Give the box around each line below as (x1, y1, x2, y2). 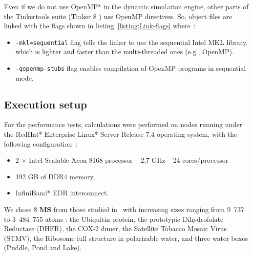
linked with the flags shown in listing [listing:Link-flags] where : (4, 21, 196, 31)
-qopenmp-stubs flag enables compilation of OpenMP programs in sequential (15, 63, 246, 73)
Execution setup (4, 96, 87, 111)
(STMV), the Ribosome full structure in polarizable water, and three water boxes (4, 233, 248, 243)
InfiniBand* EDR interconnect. (15, 188, 109, 198)
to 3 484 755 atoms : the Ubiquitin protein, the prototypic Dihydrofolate (4, 213, 224, 224)
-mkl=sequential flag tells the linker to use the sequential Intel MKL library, (15, 37, 248, 47)
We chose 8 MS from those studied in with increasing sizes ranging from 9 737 (4, 204, 244, 214)
